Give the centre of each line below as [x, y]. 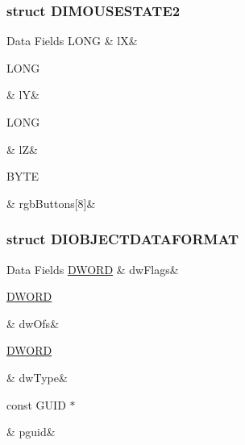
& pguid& [31, 432]
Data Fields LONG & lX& [72, 41]
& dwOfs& [33, 323]
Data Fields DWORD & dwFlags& [93, 269]
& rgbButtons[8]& [51, 203]
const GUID [36, 404]
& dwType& [37, 377]
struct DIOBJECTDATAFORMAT [123, 239]
